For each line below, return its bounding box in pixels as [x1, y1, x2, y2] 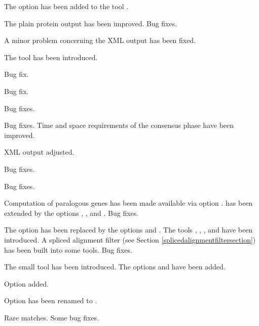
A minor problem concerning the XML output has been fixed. [4, 35, 196, 45]
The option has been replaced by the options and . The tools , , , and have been [4, 224, 253, 235]
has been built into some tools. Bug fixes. [4, 244, 132, 255]
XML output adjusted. [4, 147, 75, 157]
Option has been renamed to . [4, 295, 97, 306]
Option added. [4, 278, 49, 289]
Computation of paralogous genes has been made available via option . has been [4, 198, 253, 208]
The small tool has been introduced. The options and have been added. [4, 261, 226, 272]
